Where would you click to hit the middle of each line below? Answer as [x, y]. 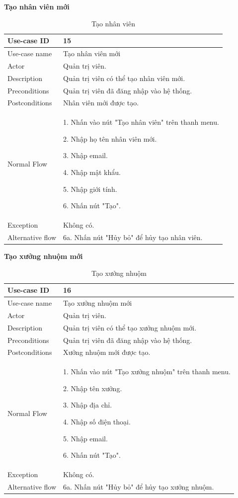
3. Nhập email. [85, 155]
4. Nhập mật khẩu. [92, 172]
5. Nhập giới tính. [90, 189]
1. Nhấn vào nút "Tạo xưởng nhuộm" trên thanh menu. [147, 372]
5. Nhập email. [85, 438]
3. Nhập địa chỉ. [88, 405]
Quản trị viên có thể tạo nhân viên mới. [124, 78]
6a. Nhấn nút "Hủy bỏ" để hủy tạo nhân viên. [133, 237]
